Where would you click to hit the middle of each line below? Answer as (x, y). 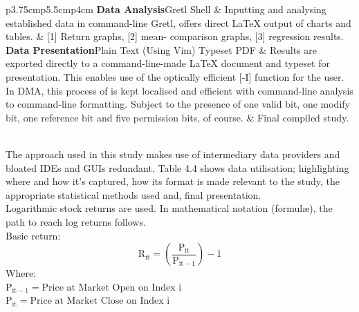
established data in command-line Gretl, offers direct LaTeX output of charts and (178, 22)
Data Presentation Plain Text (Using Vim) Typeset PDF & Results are (162, 49)
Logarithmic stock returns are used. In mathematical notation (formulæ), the (169, 208)
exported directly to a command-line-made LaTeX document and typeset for (168, 63)
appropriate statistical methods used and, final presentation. (134, 194)
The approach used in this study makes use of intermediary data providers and (173, 154)
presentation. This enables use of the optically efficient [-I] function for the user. (175, 76)
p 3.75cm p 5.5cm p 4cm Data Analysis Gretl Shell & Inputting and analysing (166, 9)
